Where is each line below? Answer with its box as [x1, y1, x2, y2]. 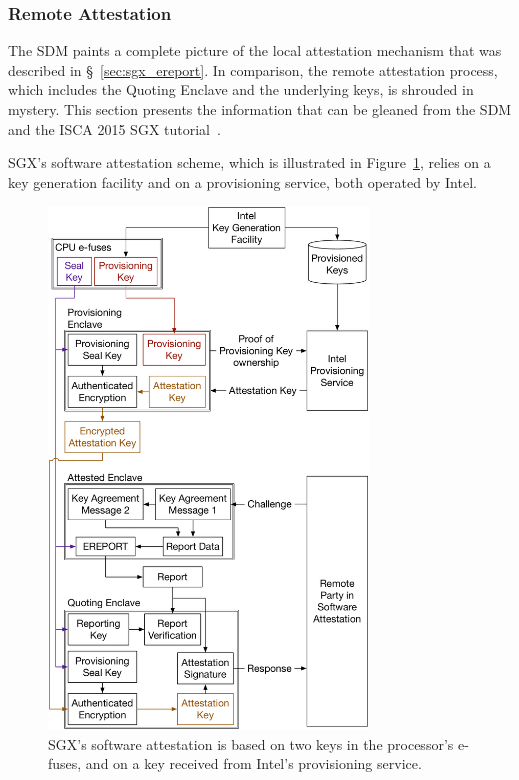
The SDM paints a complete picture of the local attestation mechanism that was [8, 40, 502, 61]
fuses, [48, 753, 82, 774]
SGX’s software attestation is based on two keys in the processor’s [48, 733, 454, 754]
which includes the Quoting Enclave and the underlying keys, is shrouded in [8, 79, 474, 100]
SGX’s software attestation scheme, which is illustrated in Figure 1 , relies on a [8, 152, 491, 173]
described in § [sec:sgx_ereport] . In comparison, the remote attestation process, [8, 59, 498, 80]
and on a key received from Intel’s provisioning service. [85, 753, 422, 774]
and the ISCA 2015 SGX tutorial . [8, 118, 221, 139]
